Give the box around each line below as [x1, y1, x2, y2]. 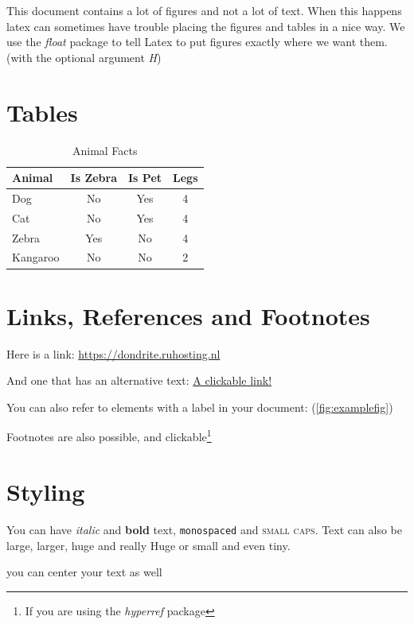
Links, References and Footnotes [6, 299, 370, 331]
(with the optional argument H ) [6, 48, 162, 65]
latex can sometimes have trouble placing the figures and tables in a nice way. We [6, 17, 405, 34]
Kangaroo [12, 249, 60, 265]
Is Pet [128, 169, 162, 186]
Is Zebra [70, 169, 118, 186]
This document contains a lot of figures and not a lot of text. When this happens [6, 2, 402, 18]
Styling [6, 475, 85, 507]
